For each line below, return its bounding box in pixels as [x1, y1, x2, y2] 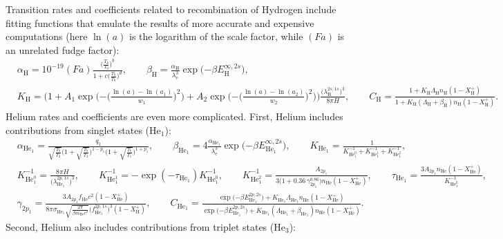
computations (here [6, 29, 88, 44]
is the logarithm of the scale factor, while [129, 29, 303, 44]
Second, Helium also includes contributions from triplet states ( [6, 219, 274, 233]
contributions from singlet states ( [6, 122, 150, 137]
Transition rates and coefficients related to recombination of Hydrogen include [6, 2, 336, 16]
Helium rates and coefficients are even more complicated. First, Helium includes [6, 109, 343, 123]
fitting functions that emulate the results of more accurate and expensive [6, 15, 314, 30]
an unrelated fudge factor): [6, 42, 120, 57]
